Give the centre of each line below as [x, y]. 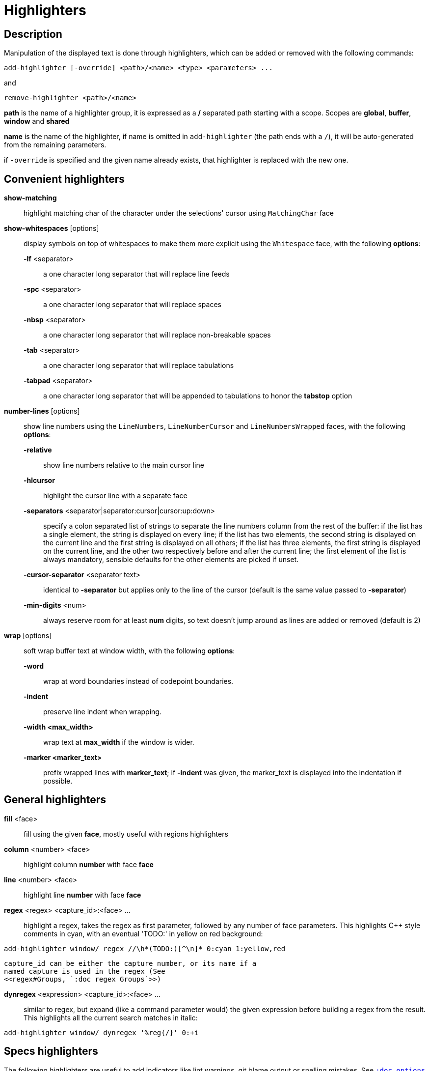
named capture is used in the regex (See [85, 971]
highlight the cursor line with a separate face [115, 496]
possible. [58, 781]
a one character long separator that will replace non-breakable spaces [157, 335]
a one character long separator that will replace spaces [132, 305]
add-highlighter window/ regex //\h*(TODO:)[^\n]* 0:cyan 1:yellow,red [145, 948]
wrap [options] [28, 636]
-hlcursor [39, 480]
